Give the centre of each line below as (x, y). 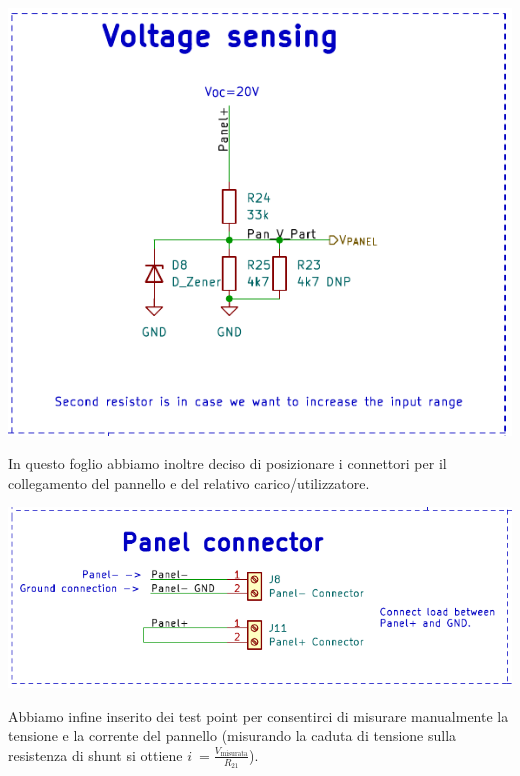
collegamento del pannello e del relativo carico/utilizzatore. (189, 482)
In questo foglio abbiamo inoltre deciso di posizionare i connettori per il (227, 463)
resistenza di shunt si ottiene (95, 754)
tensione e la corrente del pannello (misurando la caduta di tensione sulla (232, 735)
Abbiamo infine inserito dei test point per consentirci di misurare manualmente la (258, 715)
